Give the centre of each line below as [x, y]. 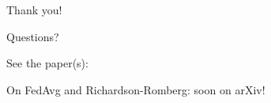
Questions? [33, 36]
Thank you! [34, 10]
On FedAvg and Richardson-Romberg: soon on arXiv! [136, 89]
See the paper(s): [47, 63]
